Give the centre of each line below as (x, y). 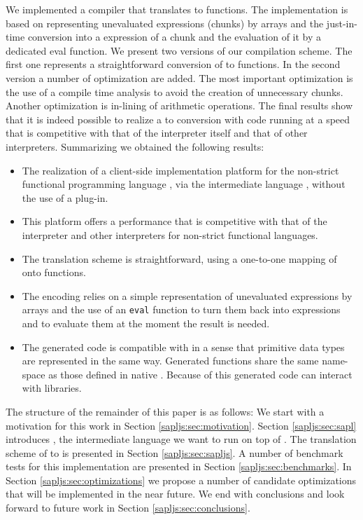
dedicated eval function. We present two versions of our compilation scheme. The (179, 50)
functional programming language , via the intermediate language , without (184, 184)
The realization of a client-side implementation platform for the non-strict (180, 170)
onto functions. (54, 272)
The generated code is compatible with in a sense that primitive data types (183, 347)
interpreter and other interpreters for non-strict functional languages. (170, 234)
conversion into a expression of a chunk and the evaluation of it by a (175, 37)
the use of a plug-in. (65, 197)
